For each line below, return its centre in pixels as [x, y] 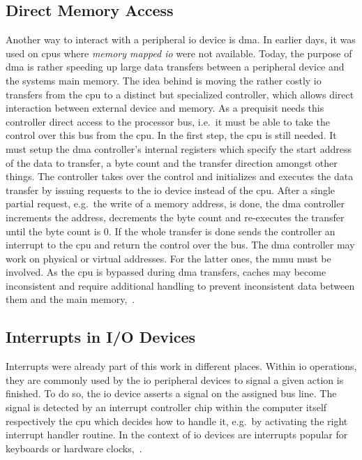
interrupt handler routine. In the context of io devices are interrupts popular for [177, 435]
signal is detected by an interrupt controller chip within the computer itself [166, 407]
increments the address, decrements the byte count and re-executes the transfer [175, 217]
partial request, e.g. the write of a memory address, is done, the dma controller [175, 203]
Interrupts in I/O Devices [101, 337]
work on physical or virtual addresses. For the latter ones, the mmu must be [168, 258]
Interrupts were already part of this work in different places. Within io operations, [181, 366]
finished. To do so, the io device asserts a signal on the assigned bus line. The [171, 393]
